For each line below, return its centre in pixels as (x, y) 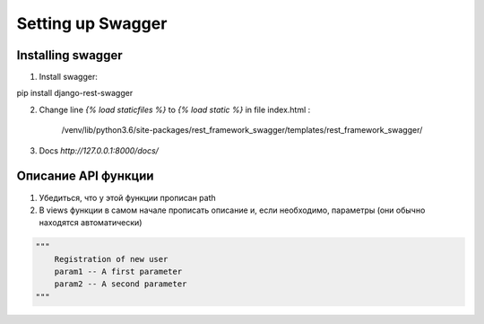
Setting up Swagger (92, 23)
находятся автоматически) (91, 223)
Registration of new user (111, 259)
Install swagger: (68, 77)
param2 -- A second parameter (121, 284)
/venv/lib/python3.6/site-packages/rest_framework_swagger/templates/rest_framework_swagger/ (242, 130)
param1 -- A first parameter (118, 272)
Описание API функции (85, 176)
